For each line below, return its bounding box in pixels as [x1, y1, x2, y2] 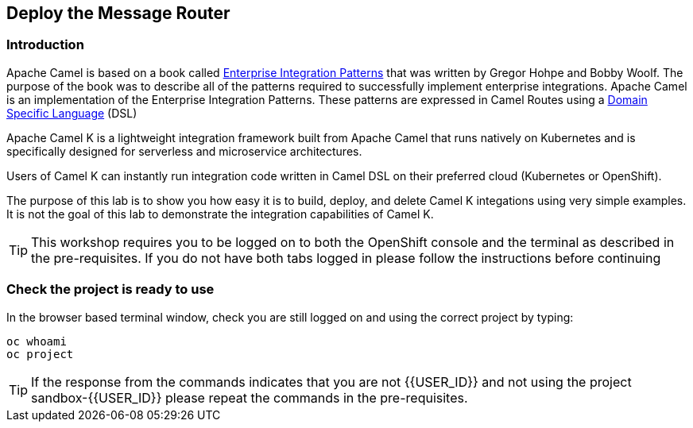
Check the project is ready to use [6, 281, 215, 298]
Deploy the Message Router [6, 3, 230, 23]
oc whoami [6, 334, 67, 348]
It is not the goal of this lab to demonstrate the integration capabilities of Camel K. [6, 206, 434, 221]
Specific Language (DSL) [6, 106, 137, 120]
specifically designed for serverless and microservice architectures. [6, 144, 362, 158]
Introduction [6, 37, 84, 53]
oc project [6, 347, 74, 361]
